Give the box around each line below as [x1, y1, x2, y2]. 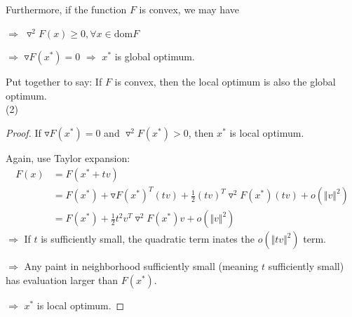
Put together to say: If [6, 74, 102, 89]
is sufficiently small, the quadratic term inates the [41, 231, 255, 246]
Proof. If [6, 125, 41, 140]
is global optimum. [114, 49, 195, 64]
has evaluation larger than [6, 272, 119, 287]
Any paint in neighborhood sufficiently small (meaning [24, 259, 259, 274]
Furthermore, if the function [6, 2, 127, 16]
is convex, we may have [139, 2, 239, 16]
